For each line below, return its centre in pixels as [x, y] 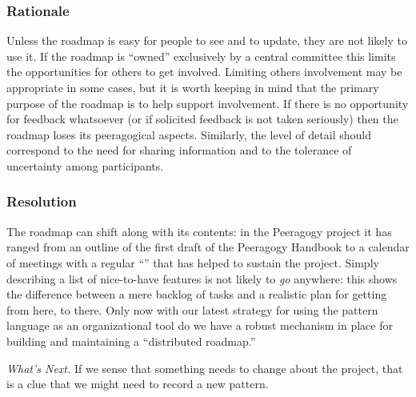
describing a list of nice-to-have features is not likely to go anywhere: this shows [202, 278]
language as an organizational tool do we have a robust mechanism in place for [200, 325]
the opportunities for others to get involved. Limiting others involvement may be [204, 72]
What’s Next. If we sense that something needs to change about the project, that [205, 368]
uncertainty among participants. [85, 165]
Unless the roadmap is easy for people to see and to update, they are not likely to [207, 40]
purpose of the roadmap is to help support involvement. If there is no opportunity [208, 103]
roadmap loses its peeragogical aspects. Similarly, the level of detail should [189, 134]
